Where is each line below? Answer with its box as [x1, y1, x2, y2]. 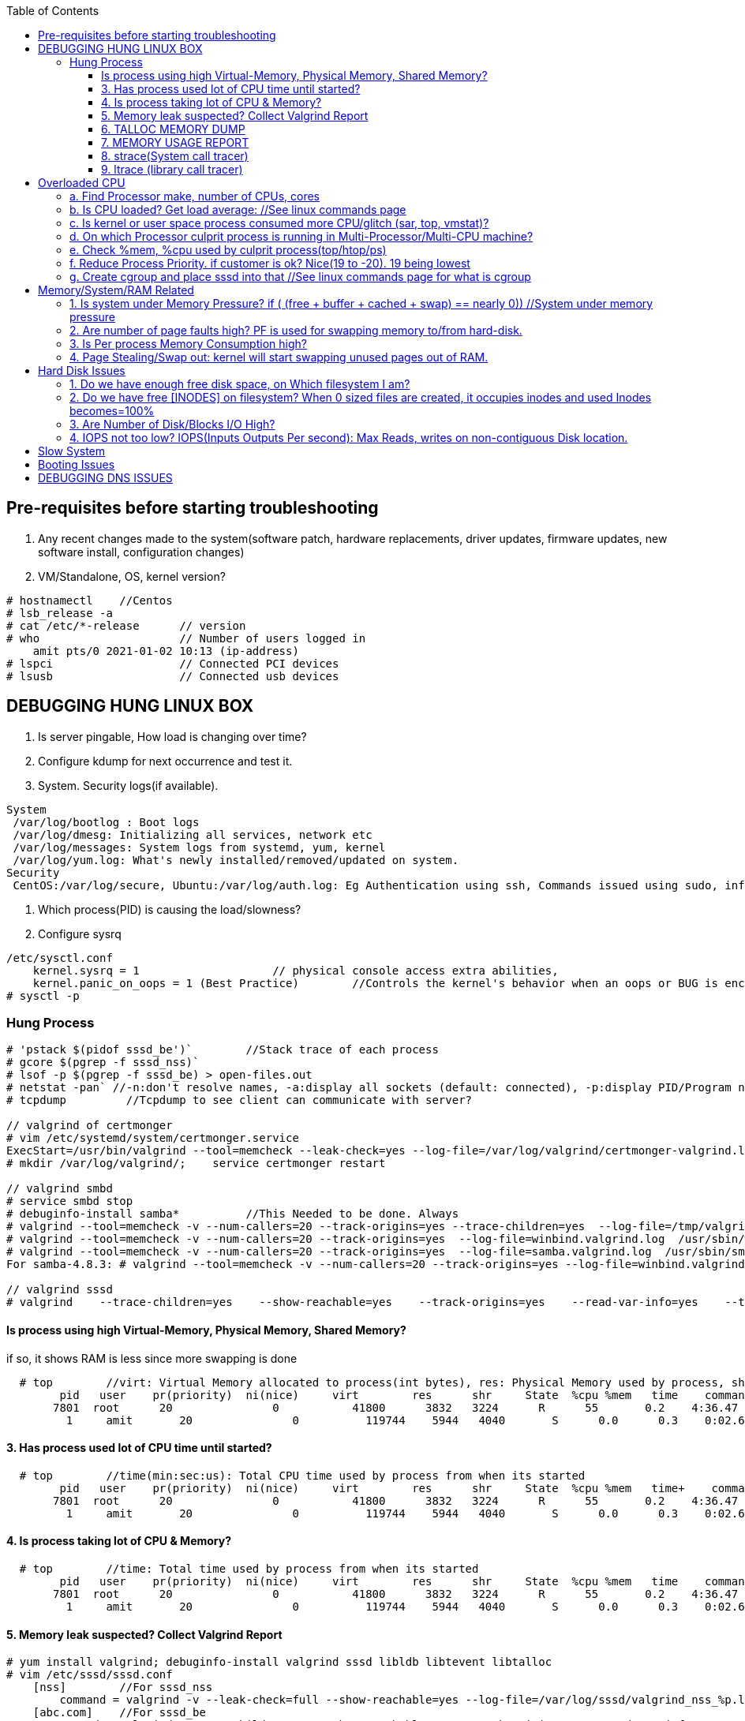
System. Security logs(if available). [38, 778, 219, 792]
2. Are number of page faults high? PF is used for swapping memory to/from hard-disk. [69, 324, 522, 337]
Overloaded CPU [38, 176, 125, 189]
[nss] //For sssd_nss [32, 1681, 213, 1694]
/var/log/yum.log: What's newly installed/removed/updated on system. [13, 853, 459, 866]
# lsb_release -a [6, 606, 113, 619]
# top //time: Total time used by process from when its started [19, 1562, 479, 1576]
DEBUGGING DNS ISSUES [38, 471, 173, 484]
